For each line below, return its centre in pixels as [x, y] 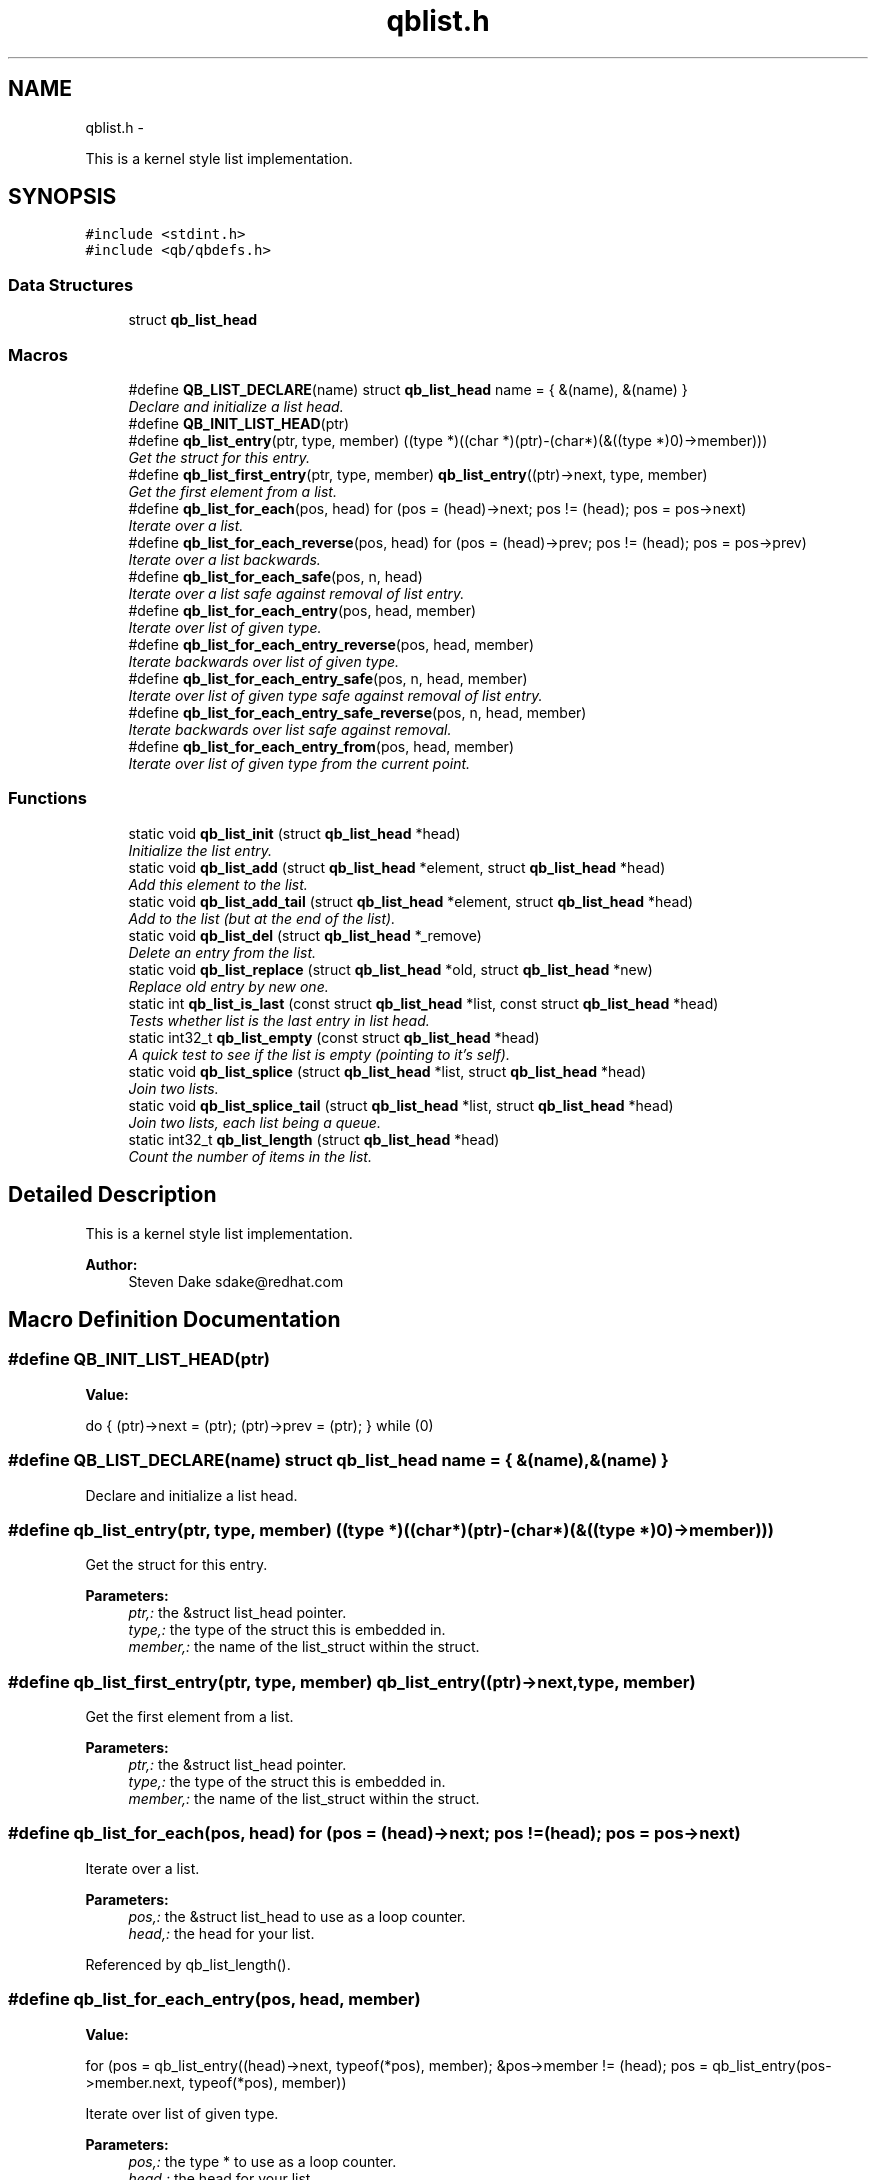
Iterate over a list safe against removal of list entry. [296, 593]
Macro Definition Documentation [174, 1319]
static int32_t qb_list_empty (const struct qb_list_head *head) [334, 1037]
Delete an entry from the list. [222, 952]
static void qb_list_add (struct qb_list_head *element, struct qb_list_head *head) [397, 867]
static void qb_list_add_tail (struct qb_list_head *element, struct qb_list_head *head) [411, 901]
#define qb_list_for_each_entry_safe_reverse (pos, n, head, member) [357, 712]
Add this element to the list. [218, 884]
